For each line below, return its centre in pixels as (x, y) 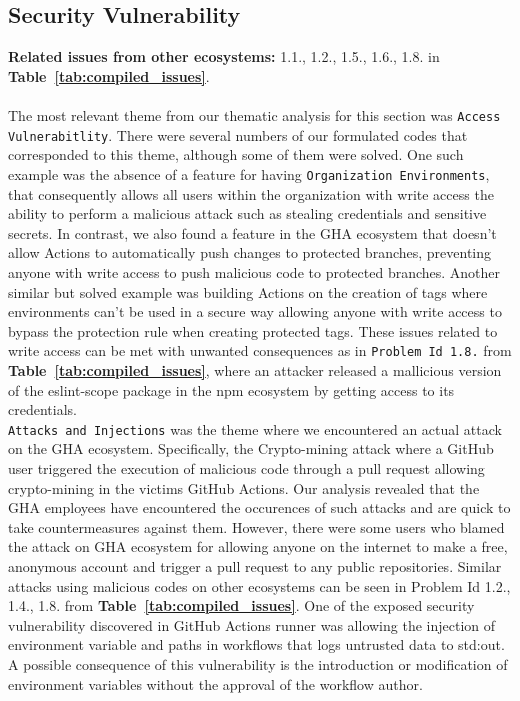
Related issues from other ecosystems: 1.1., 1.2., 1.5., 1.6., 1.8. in (224, 56)
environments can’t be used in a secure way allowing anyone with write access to (255, 311)
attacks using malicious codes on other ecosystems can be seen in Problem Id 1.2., (259, 585)
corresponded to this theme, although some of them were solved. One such (236, 154)
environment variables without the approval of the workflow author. (215, 683)
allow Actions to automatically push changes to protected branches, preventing (250, 252)
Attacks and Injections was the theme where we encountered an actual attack (255, 428)
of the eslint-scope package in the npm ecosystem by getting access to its (231, 389)
